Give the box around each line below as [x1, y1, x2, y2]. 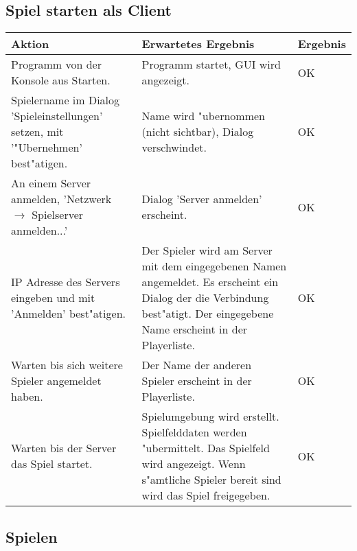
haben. [11, 388, 43, 405]
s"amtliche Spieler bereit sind [141, 471, 281, 488]
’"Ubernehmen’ [11, 139, 82, 156]
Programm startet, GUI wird [141, 56, 281, 73]
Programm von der [11, 56, 102, 73]
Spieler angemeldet [11, 373, 102, 389]
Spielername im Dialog [11, 92, 120, 108]
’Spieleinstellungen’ [11, 108, 103, 124]
